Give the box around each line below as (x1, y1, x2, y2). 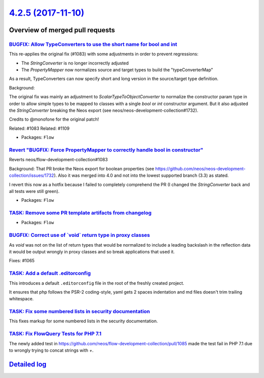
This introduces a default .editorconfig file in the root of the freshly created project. (9, 280, 184, 286)
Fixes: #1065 (9, 258, 35, 264)
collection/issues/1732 (9, 172, 54, 178)
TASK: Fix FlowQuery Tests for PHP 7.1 (9, 330, 102, 337)
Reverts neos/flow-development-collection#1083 (9, 157, 108, 163)
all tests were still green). (9, 188, 60, 194)
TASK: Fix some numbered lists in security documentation (9, 308, 150, 315)
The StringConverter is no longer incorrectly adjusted (21, 60, 129, 66)
